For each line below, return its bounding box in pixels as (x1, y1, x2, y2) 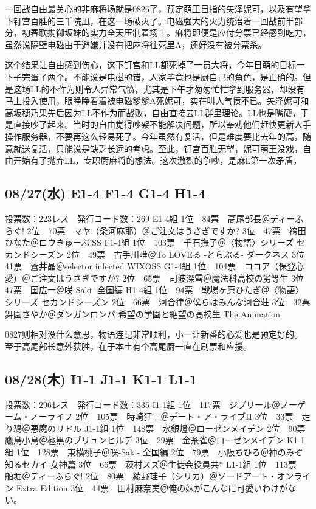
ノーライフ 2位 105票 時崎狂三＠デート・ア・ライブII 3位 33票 (30, 410, 294, 423)
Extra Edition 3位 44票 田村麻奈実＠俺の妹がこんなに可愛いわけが (16, 481, 288, 494)
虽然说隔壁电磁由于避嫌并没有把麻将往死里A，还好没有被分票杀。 (5, 38, 267, 50)
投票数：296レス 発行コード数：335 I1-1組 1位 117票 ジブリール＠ (5, 398, 281, 410)
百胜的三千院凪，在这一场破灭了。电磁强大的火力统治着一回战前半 (30, 14, 294, 27)
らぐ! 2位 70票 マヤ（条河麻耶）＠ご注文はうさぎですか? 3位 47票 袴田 (5, 224, 306, 237)
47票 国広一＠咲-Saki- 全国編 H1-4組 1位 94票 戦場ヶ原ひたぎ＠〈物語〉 (5, 283, 304, 296)
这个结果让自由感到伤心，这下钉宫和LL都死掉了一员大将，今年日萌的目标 (5, 58, 297, 71)
